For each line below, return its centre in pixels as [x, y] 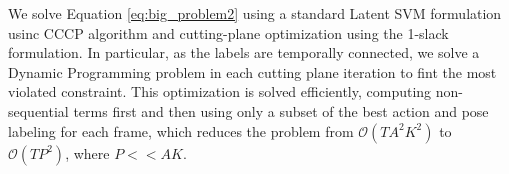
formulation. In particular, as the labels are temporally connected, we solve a [244, 52]
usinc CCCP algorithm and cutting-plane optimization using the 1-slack [228, 32]
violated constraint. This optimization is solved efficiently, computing [220, 91]
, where [87, 152]
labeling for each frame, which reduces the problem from [181, 130]
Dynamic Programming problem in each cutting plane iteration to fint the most [252, 71]
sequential [38, 110]
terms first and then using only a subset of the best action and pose [281, 110]
